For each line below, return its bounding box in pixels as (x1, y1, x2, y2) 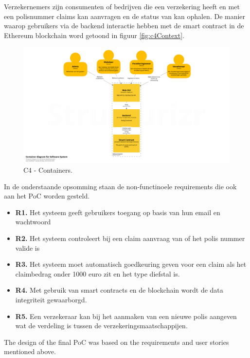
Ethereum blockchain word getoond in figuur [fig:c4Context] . (4, 30, 184, 40)
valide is (15, 242, 40, 253)
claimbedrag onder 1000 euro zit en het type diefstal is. (15, 268, 180, 278)
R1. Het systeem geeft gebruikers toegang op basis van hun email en (15, 207, 220, 217)
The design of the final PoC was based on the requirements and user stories (4, 337, 229, 347)
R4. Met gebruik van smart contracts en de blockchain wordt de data (15, 285, 223, 295)
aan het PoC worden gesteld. (4, 191, 90, 201)
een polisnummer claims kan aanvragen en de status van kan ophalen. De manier (4, 11, 246, 21)
